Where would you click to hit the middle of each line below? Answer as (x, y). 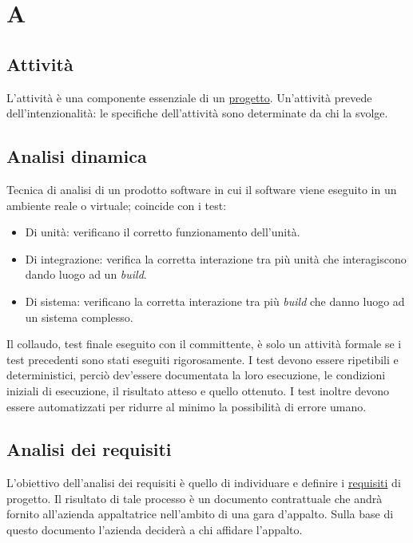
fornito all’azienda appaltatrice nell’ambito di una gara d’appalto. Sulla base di (200, 514)
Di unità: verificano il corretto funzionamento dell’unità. (163, 232)
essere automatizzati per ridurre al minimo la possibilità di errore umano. (187, 406)
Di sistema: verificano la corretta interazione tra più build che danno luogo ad (215, 301)
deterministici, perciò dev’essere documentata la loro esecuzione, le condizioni (196, 375)
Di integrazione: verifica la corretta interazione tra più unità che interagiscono (216, 258)
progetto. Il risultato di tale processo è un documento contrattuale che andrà (195, 498)
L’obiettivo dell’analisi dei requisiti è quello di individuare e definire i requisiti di (204, 483)
